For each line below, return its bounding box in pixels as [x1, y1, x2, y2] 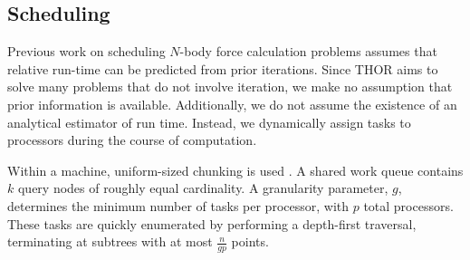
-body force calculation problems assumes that [179, 42, 437, 61]
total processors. [363, 196, 454, 215]
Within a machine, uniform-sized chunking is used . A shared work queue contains [7, 160, 464, 179]
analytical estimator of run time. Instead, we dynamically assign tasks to [7, 112, 411, 131]
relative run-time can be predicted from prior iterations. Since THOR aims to [7, 59, 438, 78]
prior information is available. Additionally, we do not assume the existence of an [7, 94, 457, 113]
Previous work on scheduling [7, 42, 166, 61]
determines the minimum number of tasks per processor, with [7, 196, 350, 215]
